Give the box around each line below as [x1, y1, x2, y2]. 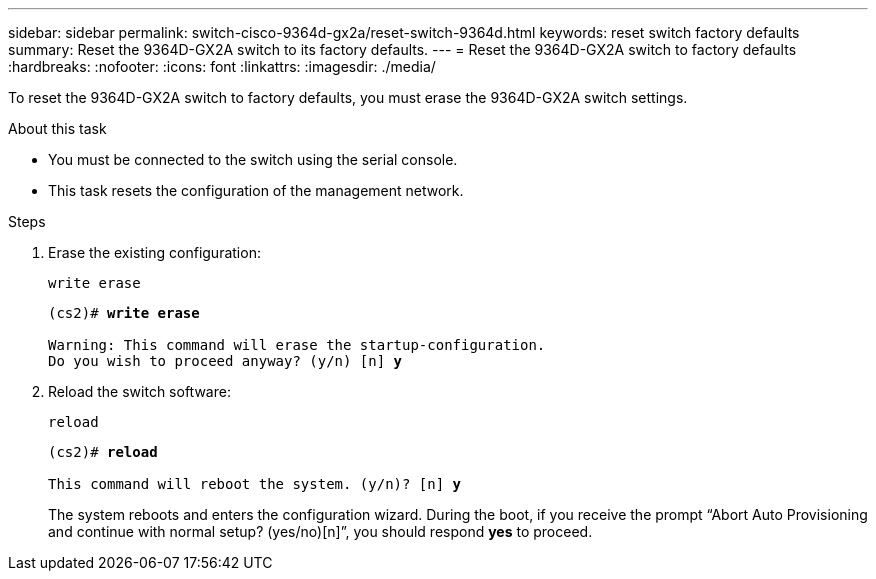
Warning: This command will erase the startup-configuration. [48, 337, 546, 353]
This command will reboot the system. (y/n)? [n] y [48, 476, 462, 492]
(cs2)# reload [48, 444, 158, 460]
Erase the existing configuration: [48, 244, 261, 261]
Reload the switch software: [48, 383, 231, 400]
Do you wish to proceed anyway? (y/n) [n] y [48, 353, 403, 369]
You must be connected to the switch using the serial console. [48, 151, 458, 168]
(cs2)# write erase [48, 305, 200, 321]
